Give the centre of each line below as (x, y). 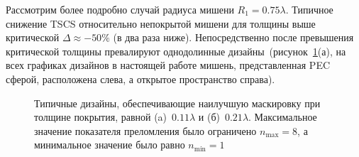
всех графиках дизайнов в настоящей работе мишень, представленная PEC (168, 65)
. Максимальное (283, 117)
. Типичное (309, 9)
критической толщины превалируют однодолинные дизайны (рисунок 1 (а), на (176, 51)
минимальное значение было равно (110, 145)
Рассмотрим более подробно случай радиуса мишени (120, 9)
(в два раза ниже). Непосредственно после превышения (233, 37)
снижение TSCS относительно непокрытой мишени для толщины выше (161, 23)
